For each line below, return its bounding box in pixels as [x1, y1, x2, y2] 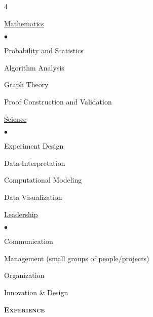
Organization [4, 270, 45, 280]
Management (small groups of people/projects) [4, 253, 149, 263]
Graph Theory [4, 79, 49, 90]
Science [4, 113, 27, 124]
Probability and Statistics [4, 45, 84, 56]
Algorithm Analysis [4, 62, 64, 73]
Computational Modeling [4, 174, 82, 185]
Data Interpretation [4, 157, 65, 168]
